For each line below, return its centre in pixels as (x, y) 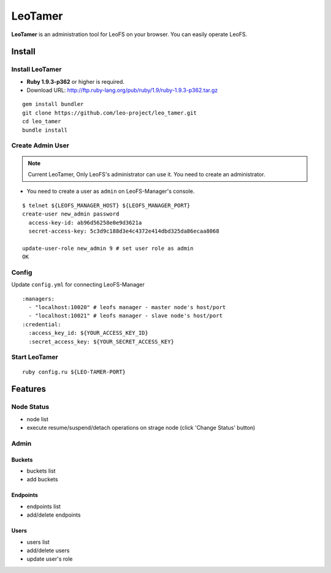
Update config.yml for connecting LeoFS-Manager (78, 285)
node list (38, 419)
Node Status (30, 407)
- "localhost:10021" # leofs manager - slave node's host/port (126, 316)
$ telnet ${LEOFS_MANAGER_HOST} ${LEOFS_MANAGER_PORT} (106, 205)
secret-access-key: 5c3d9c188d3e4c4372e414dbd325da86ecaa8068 (124, 231)
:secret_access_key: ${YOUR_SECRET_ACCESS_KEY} (101, 342)
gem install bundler (53, 104)
